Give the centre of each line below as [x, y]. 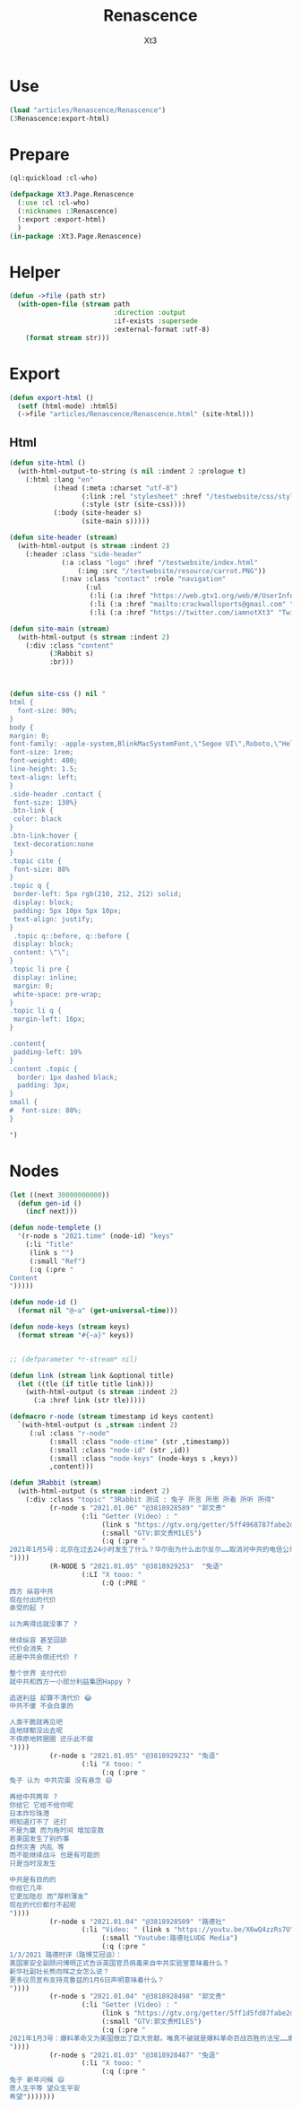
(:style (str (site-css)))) [133, 505]
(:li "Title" [50, 1244]
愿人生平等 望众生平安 [45, 2088]
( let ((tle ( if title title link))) [86, 1384]
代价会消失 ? [30, 1649]
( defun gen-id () [50, 1203]
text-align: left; [43, 777]
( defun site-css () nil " [57, 694]
